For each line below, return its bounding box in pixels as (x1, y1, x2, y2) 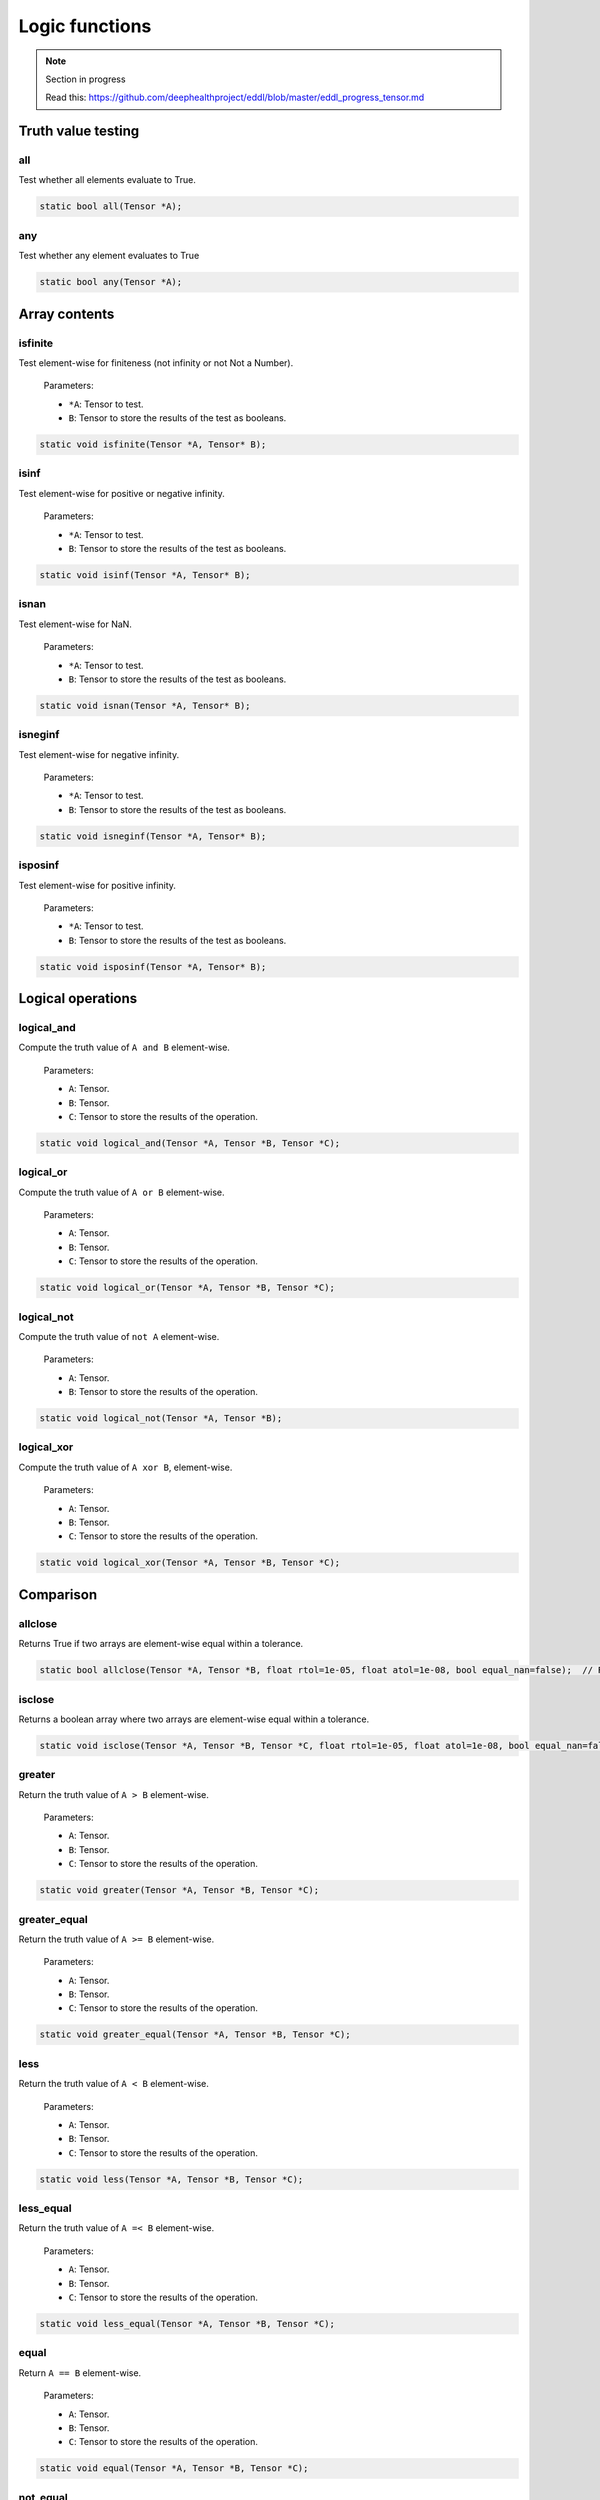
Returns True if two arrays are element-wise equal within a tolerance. (18, 1638, 304, 1650)
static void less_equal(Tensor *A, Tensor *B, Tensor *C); (39, 2318, 335, 2329)
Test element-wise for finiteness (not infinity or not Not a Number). (18, 356, 294, 369)
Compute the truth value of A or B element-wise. (18, 1186, 225, 1198)
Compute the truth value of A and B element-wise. (18, 1041, 230, 1054)
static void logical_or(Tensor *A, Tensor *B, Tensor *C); (39, 1282, 335, 1294)
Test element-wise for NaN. (18, 618, 132, 630)
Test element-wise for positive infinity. (18, 879, 177, 891)
